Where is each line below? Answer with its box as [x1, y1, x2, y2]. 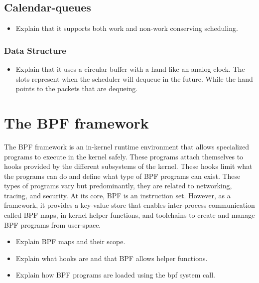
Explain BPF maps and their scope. [15, 236, 126, 247]
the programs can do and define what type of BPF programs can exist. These [4, 170, 241, 181]
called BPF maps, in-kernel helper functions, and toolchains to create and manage [4, 210, 255, 220]
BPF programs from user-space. [4, 219, 101, 230]
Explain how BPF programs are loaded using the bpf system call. [15, 270, 216, 280]
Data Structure [4, 44, 66, 56]
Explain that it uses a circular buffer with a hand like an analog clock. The [15, 64, 245, 74]
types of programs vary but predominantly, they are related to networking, [4, 180, 232, 191]
